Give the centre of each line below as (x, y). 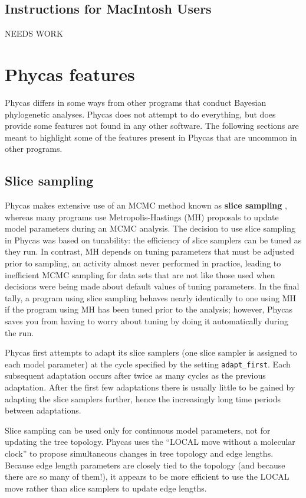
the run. (19, 332)
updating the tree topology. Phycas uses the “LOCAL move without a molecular (150, 442)
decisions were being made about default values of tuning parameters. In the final (152, 286)
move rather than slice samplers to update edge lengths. (106, 488)
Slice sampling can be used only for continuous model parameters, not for (138, 430)
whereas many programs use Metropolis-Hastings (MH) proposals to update (142, 217)
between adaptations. (43, 410)
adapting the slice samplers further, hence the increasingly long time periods (143, 398)
